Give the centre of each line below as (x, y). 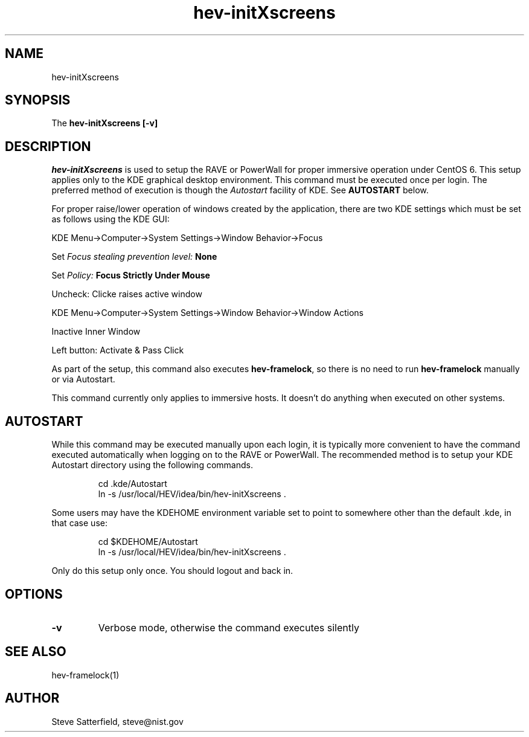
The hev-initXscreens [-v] (105, 123)
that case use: (79, 523)
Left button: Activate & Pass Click (118, 350)
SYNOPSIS (38, 100)
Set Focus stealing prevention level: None (134, 257)
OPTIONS (34, 594)
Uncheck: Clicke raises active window (127, 294)
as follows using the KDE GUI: (111, 219)
